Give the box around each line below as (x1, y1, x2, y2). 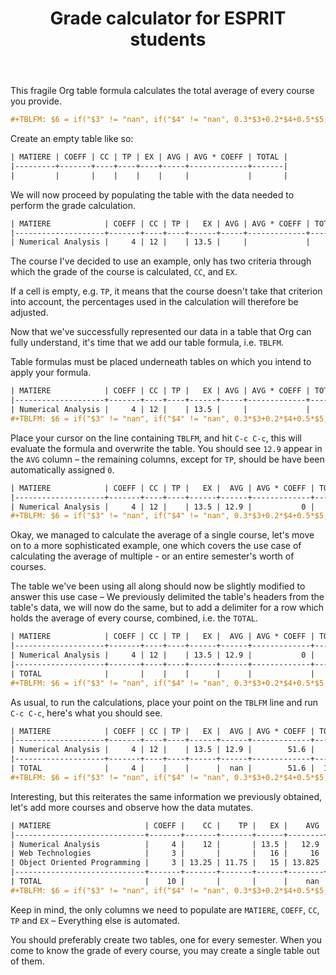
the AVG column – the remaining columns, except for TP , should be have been (10, 453, 325, 465)
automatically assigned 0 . (10, 463, 115, 476)
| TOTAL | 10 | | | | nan (10, 877, 320, 887)
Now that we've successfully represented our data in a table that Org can (10, 326, 312, 338)
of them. (10, 955, 45, 967)
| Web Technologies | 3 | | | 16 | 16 (10, 848, 320, 859)
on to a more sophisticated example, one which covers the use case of (10, 540, 302, 552)
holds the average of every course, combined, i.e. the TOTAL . (10, 612, 259, 624)
